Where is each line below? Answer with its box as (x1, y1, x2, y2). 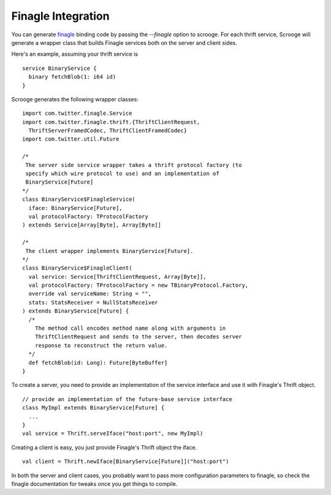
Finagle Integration (11, 9, 110, 23)
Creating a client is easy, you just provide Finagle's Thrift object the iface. (11, 443, 197, 451)
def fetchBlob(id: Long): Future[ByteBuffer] (28, 359, 168, 366)
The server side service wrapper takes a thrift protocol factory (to (25, 162, 242, 168)
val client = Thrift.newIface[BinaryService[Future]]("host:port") (22, 458, 229, 465)
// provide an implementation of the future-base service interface (22, 396, 232, 402)
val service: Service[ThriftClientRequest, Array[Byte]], (28, 273, 207, 280)
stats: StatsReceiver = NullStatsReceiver (28, 298, 159, 306)
